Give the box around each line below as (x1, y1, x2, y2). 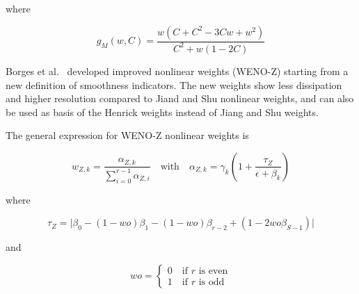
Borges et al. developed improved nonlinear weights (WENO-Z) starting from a (6, 63, 349, 78)
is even (198, 266, 228, 277)
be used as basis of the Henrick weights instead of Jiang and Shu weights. (6, 104, 319, 119)
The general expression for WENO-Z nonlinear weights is (6, 128, 249, 142)
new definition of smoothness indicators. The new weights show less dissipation (6, 77, 342, 92)
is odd (198, 277, 225, 288)
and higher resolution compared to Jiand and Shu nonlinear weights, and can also (6, 91, 354, 106)
